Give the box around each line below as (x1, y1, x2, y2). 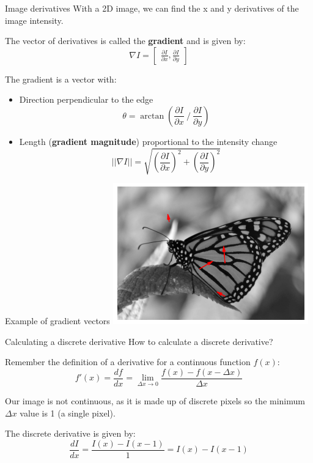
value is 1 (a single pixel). (20, 406, 116, 419)
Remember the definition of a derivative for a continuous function (5, 355, 251, 368)
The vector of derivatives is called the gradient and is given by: (5, 34, 246, 47)
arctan (140, 111, 164, 120)
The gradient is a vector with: (5, 72, 117, 85)
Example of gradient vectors (5, 314, 110, 327)
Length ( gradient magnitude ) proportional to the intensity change (19, 135, 278, 147)
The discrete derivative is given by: (5, 427, 136, 440)
